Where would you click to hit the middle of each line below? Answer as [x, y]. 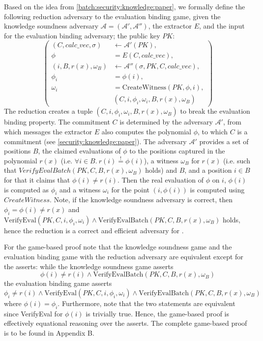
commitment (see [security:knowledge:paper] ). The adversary [95, 141]
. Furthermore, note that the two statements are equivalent [146, 303]
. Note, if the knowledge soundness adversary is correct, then [141, 200]
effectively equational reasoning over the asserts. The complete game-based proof [126, 323]
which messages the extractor [48, 132]
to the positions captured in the [177, 151]
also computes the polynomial [146, 132]
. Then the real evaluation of [160, 180]
